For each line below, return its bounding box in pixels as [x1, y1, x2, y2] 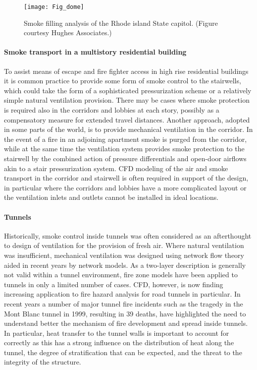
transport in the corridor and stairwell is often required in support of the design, [4, 173, 249, 183]
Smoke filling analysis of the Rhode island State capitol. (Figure [24, 17, 218, 28]
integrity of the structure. [4, 357, 81, 367]
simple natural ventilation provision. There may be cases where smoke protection [4, 95, 250, 105]
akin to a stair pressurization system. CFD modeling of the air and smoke [4, 163, 228, 173]
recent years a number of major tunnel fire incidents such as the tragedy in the [4, 298, 243, 308]
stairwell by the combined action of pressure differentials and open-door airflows [4, 153, 247, 163]
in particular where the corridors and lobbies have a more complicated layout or [4, 182, 247, 192]
